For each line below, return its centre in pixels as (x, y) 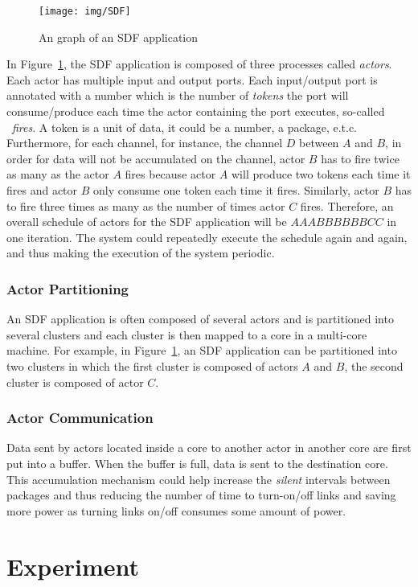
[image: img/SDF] (85, 11)
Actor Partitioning (68, 288)
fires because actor (170, 174)
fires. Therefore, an (347, 205)
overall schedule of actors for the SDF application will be (147, 222)
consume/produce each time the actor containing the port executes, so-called (196, 111)
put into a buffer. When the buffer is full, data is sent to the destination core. (197, 463)
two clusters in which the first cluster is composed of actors (152, 365)
